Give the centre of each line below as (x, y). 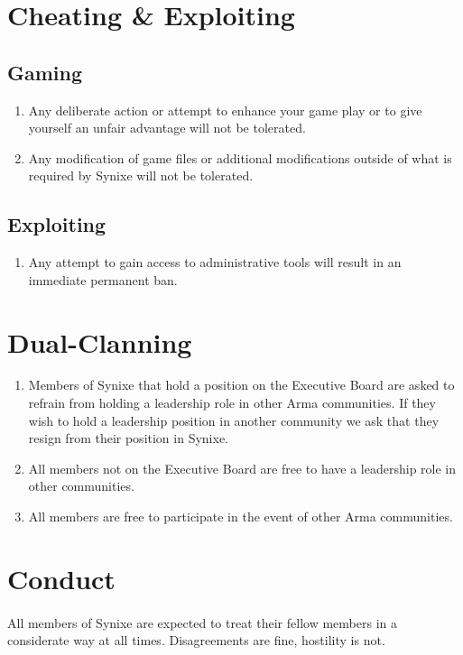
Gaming (45, 72)
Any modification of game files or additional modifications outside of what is (240, 157)
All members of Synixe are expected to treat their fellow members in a (202, 622)
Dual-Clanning (100, 341)
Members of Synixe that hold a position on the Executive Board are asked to (241, 385)
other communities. (81, 486)
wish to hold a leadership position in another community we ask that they (234, 420)
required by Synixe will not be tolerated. (141, 175)
